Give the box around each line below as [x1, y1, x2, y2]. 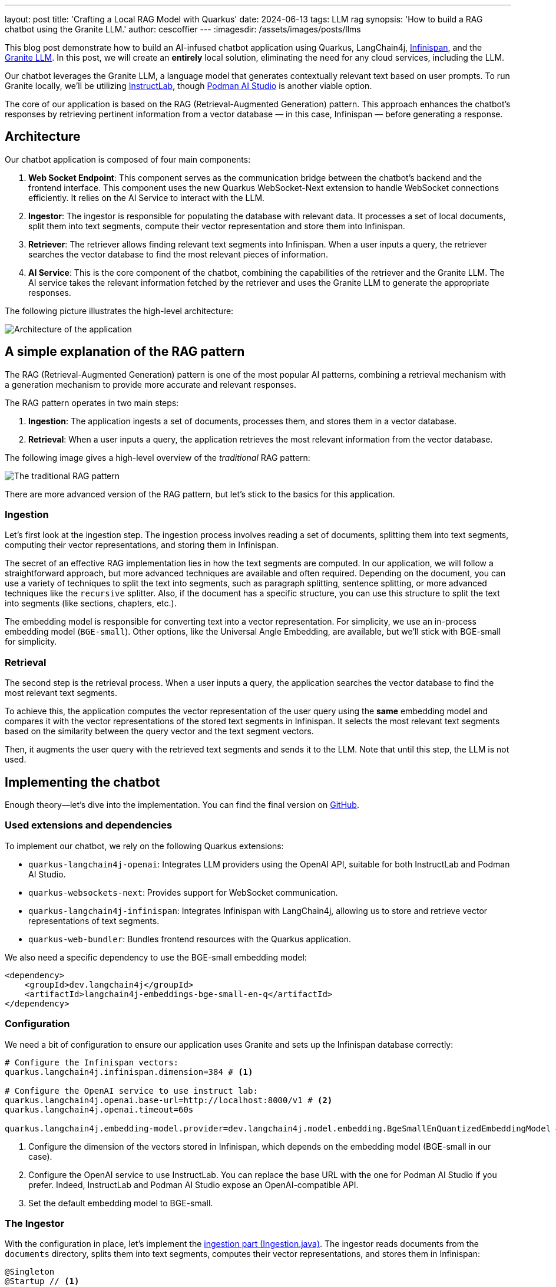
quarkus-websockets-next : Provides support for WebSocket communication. [28, 887, 338, 897]
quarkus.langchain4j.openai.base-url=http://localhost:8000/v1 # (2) [5, 1095, 333, 1105]
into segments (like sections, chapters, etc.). [5, 598, 177, 609]
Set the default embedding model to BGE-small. [28, 1197, 213, 1208]
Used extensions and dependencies [5, 819, 173, 831]
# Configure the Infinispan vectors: [5, 1057, 179, 1067]
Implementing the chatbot [5, 774, 160, 790]
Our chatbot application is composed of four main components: [5, 154, 251, 164]
